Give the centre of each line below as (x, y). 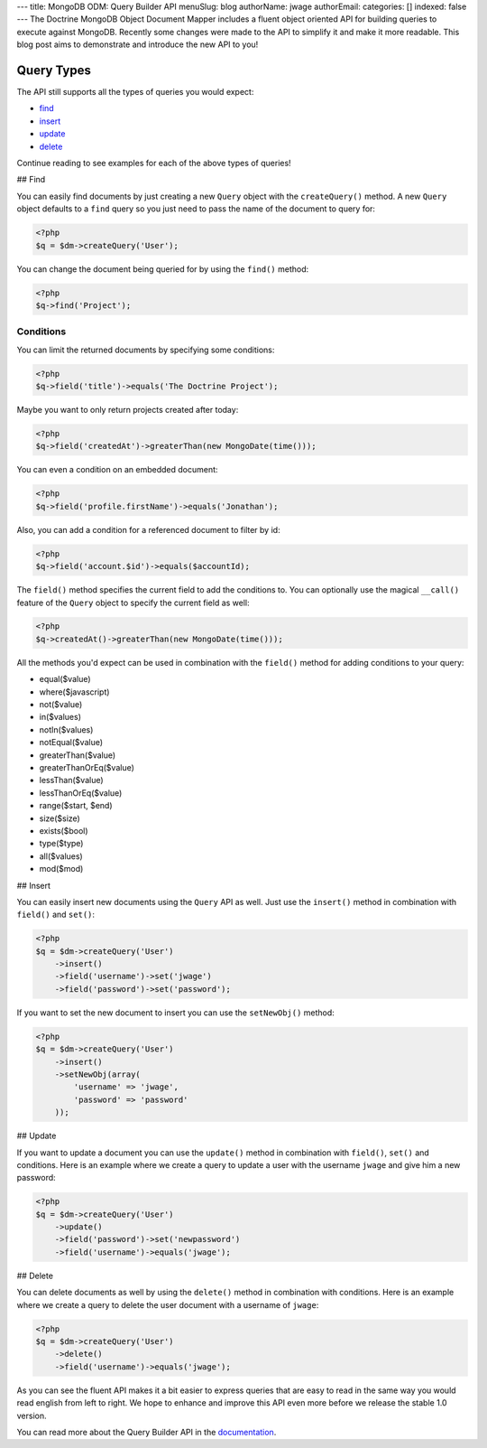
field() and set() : (55, 915)
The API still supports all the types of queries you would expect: (135, 92)
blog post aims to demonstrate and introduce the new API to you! (138, 44)
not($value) (61, 705)
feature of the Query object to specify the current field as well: (133, 603)
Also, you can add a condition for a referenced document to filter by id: (148, 529)
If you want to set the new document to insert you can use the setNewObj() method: (176, 1013)
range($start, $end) (76, 806)
